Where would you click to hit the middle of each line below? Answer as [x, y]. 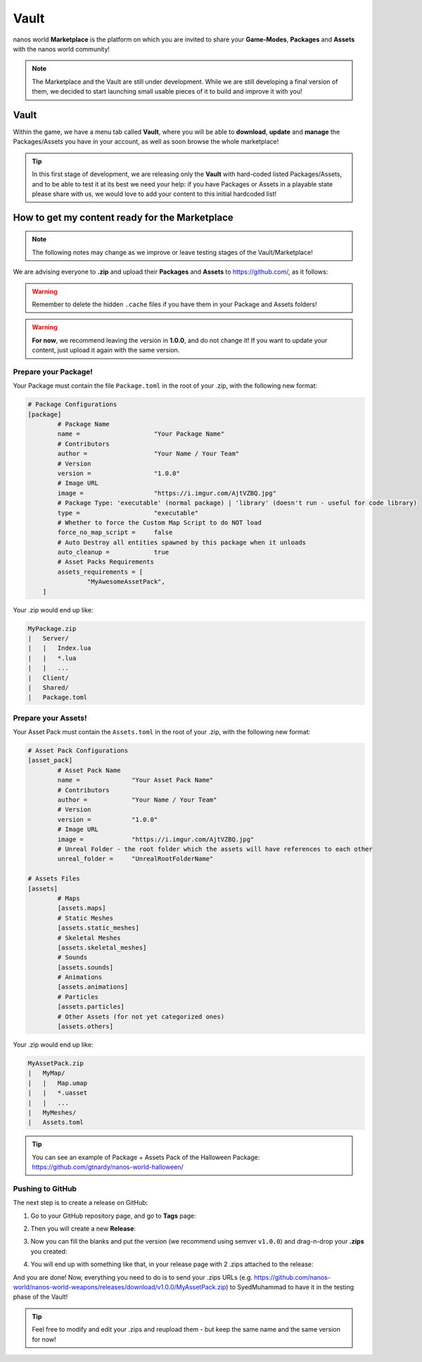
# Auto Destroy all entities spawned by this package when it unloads [181, 542]
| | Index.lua [59, 648]
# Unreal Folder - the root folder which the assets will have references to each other [215, 849]
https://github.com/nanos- [292, 1277]
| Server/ [49, 638]
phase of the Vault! [40, 1297]
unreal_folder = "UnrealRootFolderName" [135, 859]
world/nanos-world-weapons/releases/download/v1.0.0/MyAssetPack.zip [120, 1287]
